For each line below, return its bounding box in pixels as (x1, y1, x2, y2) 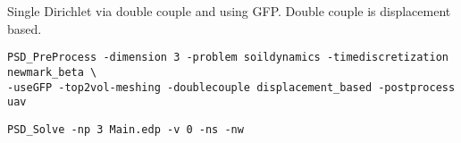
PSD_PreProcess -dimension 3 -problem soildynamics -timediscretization (7, 51, 448, 64)
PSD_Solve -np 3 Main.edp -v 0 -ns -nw (7, 122, 244, 136)
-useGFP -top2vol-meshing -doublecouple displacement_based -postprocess (7, 80, 456, 94)
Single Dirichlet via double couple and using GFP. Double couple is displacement (7, 2, 451, 20)
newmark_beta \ (7, 65, 97, 79)
